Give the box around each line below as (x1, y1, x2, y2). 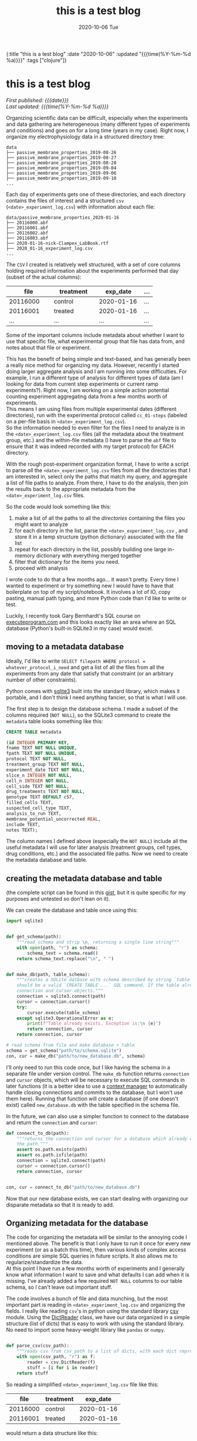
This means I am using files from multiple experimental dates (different (6, 405, 177, 412)
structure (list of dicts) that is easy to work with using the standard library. (6, 1320, 185, 1327)
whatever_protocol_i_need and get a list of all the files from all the (6, 663, 165, 671)
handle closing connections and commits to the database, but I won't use (6, 1089, 183, 1096)
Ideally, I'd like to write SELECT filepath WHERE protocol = (6, 657, 145, 664)
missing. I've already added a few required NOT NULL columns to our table (6, 1278, 183, 1285)
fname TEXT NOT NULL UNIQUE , (6, 745, 77, 751)
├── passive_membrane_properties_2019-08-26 (6, 149, 117, 155)
